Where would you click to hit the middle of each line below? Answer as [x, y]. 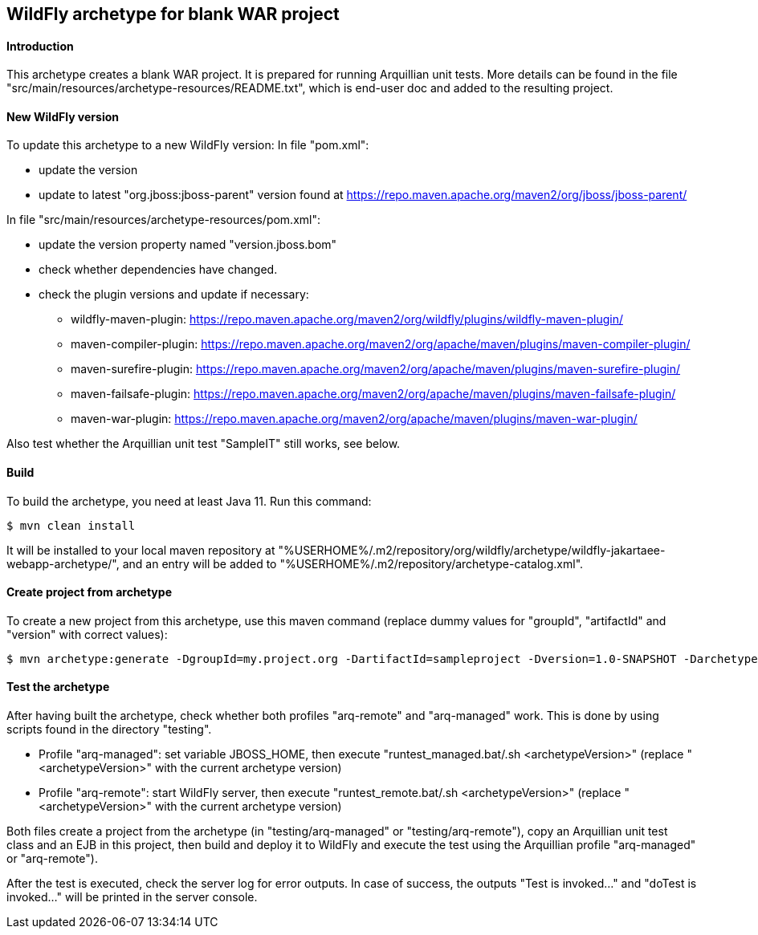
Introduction [40, 46]
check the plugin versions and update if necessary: [174, 295]
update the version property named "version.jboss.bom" [188, 245]
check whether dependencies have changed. [158, 270]
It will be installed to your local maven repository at [141, 550]
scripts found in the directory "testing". [109, 730]
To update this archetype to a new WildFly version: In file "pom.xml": [188, 145]
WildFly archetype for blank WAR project [173, 14]
